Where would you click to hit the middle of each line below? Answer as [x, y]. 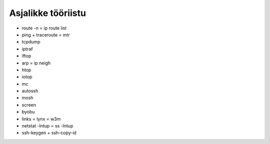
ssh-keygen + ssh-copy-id [49, 133]
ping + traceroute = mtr [46, 34]
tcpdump [31, 42]
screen [29, 104]
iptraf [27, 49]
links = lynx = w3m [41, 119]
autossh [30, 91]
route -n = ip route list [44, 28]
